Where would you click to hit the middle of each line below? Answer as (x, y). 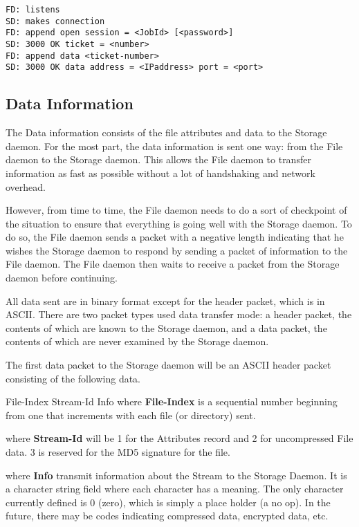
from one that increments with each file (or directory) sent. (131, 415)
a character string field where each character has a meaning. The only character (175, 489)
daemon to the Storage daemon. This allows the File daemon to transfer (158, 159)
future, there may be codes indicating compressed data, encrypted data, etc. (167, 516)
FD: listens (33, 10)
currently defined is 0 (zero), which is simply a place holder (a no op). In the (168, 502)
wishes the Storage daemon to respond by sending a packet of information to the (177, 250)
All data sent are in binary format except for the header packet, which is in (165, 301)
